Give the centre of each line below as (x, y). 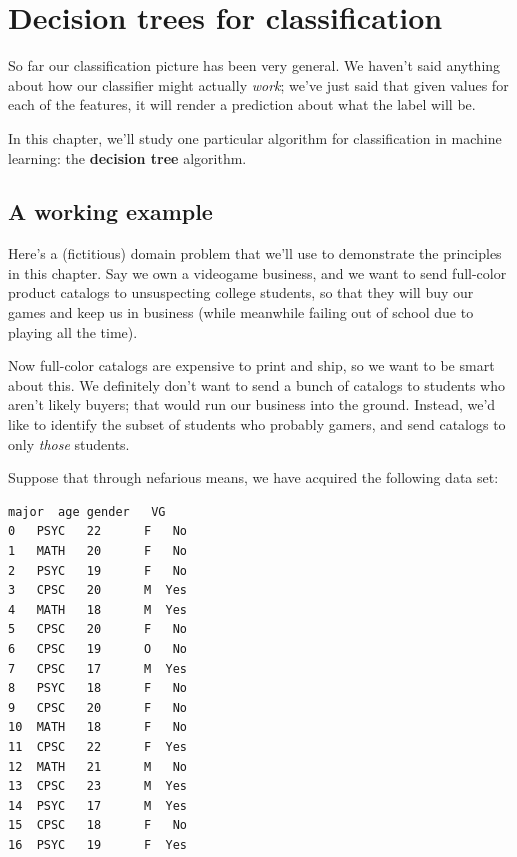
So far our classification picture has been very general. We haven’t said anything (254, 65)
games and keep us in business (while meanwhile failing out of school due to (241, 312)
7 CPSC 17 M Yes (97, 668)
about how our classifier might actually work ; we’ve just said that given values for (258, 84)
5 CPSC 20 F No (97, 629)
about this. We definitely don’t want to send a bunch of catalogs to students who (257, 384)
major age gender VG (87, 511)
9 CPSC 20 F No (97, 707)
